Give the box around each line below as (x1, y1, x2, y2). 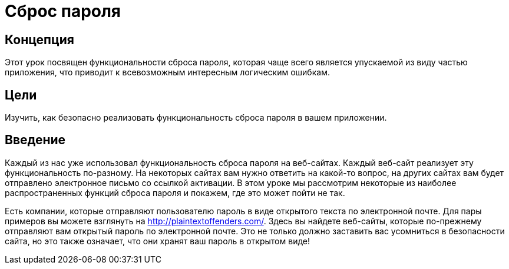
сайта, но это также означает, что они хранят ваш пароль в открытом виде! (5, 235, 310, 246)
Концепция (5, 32, 74, 47)
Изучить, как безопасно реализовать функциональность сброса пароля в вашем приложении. (5, 112, 387, 123)
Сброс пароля (5, 1, 121, 21)
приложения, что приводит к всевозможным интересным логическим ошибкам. (5, 67, 330, 78)
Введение (5, 132, 66, 148)
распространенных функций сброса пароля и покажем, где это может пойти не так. (5, 187, 345, 198)
